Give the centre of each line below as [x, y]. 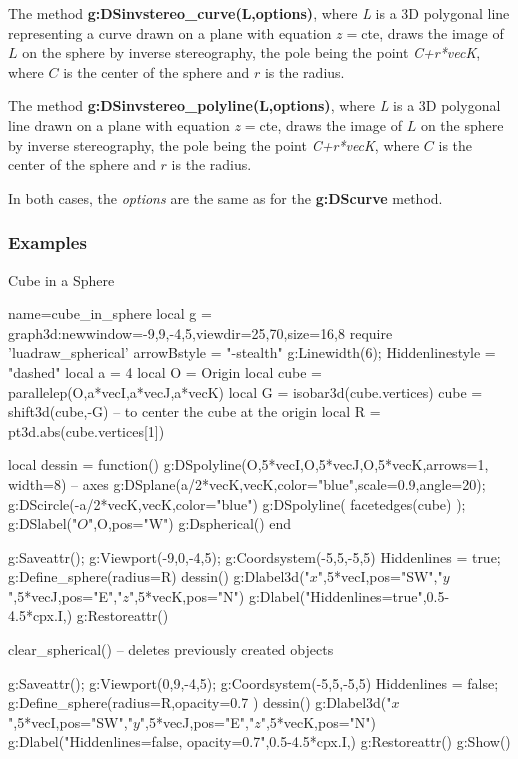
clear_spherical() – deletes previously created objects [171, 649]
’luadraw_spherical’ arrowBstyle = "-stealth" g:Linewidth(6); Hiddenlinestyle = [252, 352]
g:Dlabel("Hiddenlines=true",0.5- [349, 595]
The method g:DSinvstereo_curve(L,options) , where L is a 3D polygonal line [259, 13]
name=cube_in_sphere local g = [110, 313]
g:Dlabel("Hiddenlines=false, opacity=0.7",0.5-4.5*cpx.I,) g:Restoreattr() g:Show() [259, 741]
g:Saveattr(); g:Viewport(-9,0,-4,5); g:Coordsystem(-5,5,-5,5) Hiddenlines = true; [254, 556]
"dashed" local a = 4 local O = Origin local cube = [165, 371]
